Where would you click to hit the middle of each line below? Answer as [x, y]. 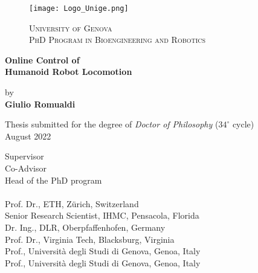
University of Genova [71, 27]
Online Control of [42, 59]
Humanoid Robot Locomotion [69, 72]
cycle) [243, 124]
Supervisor [24, 156]
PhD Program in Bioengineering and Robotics [118, 40]
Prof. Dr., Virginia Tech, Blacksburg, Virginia [90, 239]
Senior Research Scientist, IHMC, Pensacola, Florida [102, 215]
